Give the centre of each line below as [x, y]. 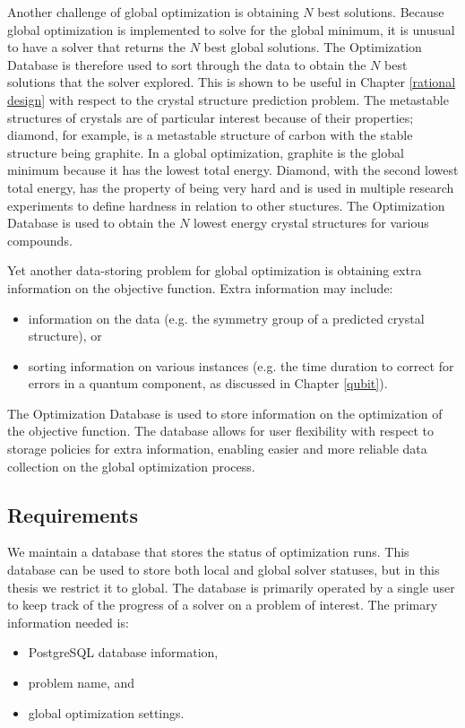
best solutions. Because [381, 12]
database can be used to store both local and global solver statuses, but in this [224, 570]
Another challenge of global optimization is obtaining [153, 12]
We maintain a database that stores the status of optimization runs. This [208, 552]
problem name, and [82, 683]
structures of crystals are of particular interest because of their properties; [211, 117]
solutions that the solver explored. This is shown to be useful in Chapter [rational [232, 82]
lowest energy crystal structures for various [311, 223]
